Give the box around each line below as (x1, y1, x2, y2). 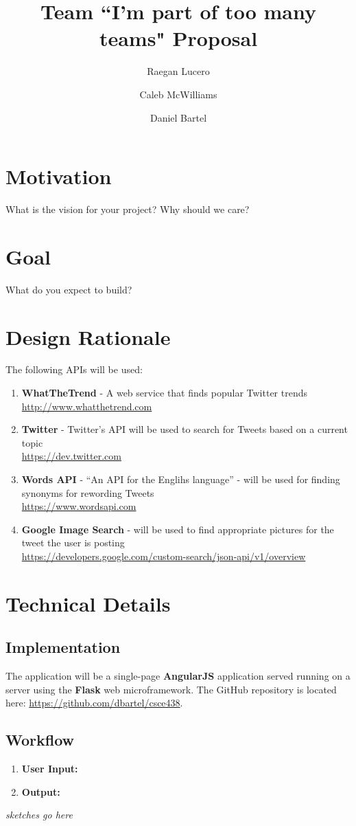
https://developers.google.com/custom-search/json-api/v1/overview (21, 549, 306, 563)
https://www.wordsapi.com (21, 499, 137, 513)
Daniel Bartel (150, 110, 207, 124)
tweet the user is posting (21, 535, 125, 550)
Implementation (5, 636, 121, 658)
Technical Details (5, 589, 171, 617)
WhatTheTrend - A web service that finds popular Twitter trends (21, 386, 307, 400)
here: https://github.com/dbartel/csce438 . (5, 695, 183, 710)
